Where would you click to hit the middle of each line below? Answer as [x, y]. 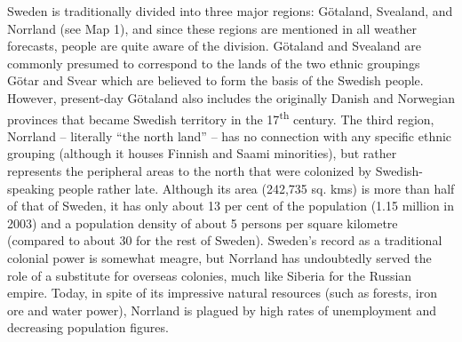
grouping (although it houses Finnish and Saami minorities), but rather [202, 153]
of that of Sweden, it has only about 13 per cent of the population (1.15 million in [231, 206]
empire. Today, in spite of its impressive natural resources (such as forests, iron [223, 293]
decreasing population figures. [88, 327]
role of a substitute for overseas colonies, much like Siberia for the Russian [210, 275]
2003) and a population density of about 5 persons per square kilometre [203, 223]
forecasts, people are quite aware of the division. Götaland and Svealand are [215, 46]
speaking [31, 188]
